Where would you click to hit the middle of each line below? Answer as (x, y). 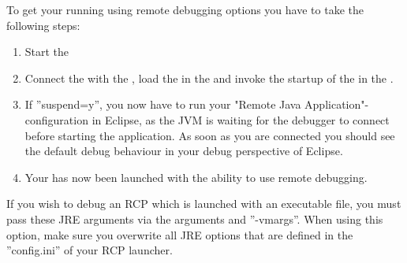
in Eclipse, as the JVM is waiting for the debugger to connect (241, 119)
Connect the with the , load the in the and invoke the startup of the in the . (209, 78)
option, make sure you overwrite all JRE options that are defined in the (180, 234)
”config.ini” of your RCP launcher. (90, 250)
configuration (56, 119)
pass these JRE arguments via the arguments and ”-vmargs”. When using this (195, 219)
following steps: (43, 25)
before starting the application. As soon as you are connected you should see (210, 135)
